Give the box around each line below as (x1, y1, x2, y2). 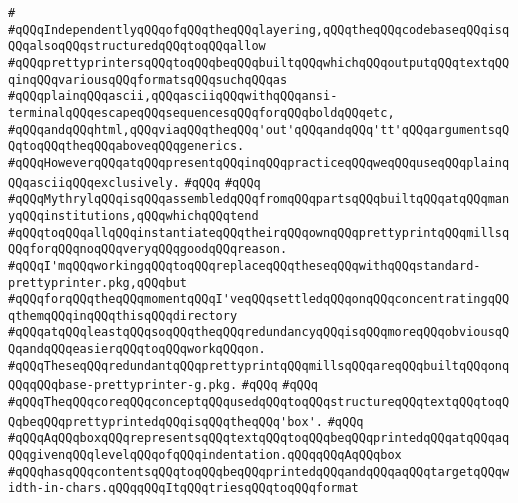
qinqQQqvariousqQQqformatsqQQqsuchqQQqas (8, 72, 288, 87)
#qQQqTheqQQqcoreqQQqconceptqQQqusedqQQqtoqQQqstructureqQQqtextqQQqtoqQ (8, 395, 510, 410)
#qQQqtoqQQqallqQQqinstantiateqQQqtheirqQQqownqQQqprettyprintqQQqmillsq (8, 225, 510, 240)
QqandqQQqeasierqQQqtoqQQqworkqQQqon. (8, 342, 266, 357)
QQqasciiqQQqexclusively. (8, 175, 180, 190)
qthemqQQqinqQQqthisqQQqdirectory (8, 308, 238, 323)
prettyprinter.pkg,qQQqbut (8, 275, 187, 290)
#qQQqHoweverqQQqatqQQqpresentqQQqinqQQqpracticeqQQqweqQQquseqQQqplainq (8, 155, 510, 170)
